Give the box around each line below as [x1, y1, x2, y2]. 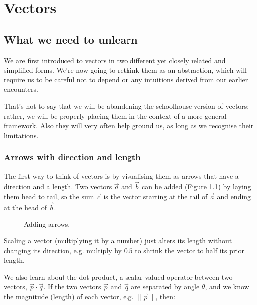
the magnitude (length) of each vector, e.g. [4, 291, 134, 301]
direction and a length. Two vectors [4, 181, 112, 192]
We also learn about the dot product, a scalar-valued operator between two [4, 271, 233, 282]
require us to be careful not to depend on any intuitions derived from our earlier [4, 74, 248, 84]
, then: [155, 291, 175, 301]
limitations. [4, 130, 39, 140]
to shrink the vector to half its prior [135, 245, 244, 255]
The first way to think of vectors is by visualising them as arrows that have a [4, 170, 239, 181]
